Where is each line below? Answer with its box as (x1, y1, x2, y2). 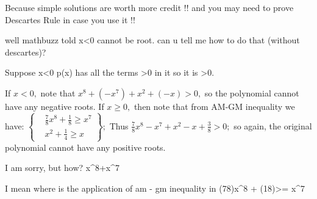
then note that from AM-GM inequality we (134, 99, 295, 112)
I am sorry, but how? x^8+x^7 (5, 161, 120, 174)
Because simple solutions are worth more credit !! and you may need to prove (5, 1, 294, 13)
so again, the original (233, 119, 312, 132)
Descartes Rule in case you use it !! (5, 13, 135, 26)
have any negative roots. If (5, 99, 104, 112)
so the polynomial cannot (204, 86, 299, 99)
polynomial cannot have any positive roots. (5, 140, 166, 153)
